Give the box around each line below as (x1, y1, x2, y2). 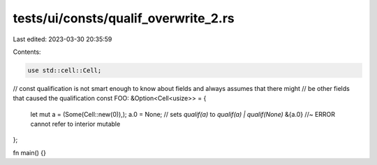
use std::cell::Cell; (27, 66, 102, 74)
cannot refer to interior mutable (30, 120, 121, 129)
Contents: (13, 48, 41, 56)
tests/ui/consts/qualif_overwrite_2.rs (13, 10, 235, 26)
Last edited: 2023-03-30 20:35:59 (13, 35, 112, 43)
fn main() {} (13, 148, 47, 157)
